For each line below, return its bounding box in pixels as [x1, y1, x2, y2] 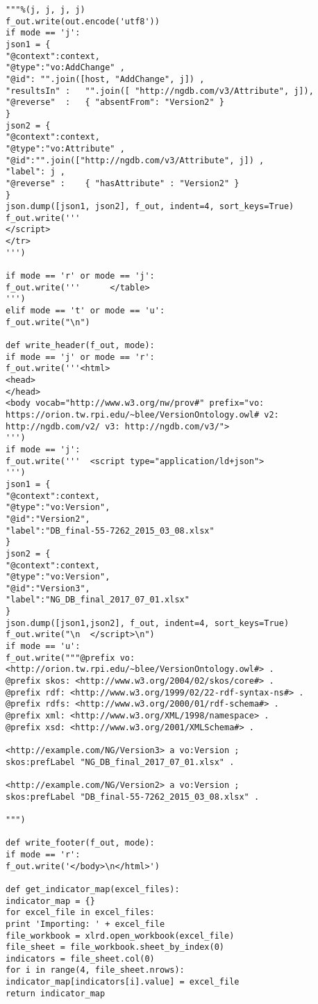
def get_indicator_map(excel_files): [6, 884, 180, 894]
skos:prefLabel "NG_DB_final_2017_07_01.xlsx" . [6, 757, 235, 767]
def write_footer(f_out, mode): [6, 838, 155, 848]
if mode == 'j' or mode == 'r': [6, 352, 155, 362]
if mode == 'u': [6, 641, 81, 652]
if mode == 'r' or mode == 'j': [6, 271, 155, 281]
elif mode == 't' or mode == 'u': [6, 306, 165, 316]
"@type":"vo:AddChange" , [6, 63, 125, 73]
